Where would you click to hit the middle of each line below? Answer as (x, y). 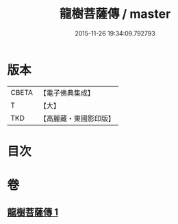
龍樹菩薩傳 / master (115, 14)
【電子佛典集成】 (67, 93)
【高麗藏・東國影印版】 (77, 118)
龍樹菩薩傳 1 (33, 212)
